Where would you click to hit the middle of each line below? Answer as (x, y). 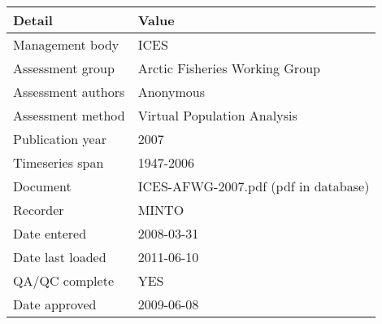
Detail (33, 20)
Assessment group (64, 68)
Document (42, 186)
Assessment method (69, 115)
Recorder (39, 210)
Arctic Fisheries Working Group (229, 68)
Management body (66, 44)
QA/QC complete (63, 280)
